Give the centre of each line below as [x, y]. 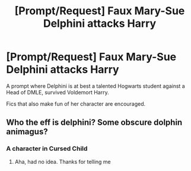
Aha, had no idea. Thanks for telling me [63, 161]
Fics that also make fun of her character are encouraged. [76, 104]
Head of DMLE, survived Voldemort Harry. [58, 92]
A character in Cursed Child [47, 148]
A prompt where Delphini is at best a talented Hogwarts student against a [95, 86]
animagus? [27, 132]
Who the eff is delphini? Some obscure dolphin [94, 123]
